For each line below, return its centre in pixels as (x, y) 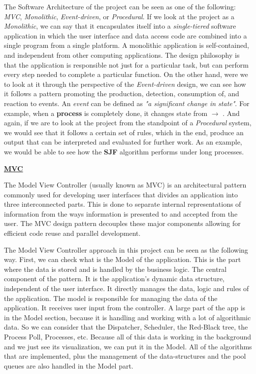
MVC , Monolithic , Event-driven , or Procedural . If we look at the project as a (119, 16)
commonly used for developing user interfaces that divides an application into (121, 194)
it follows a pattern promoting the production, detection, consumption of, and (122, 93)
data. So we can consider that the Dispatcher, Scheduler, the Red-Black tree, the (126, 327)
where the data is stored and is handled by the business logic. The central (115, 269)
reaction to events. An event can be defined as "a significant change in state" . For (127, 103)
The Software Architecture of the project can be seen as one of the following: (120, 6)
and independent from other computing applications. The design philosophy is (122, 55)
